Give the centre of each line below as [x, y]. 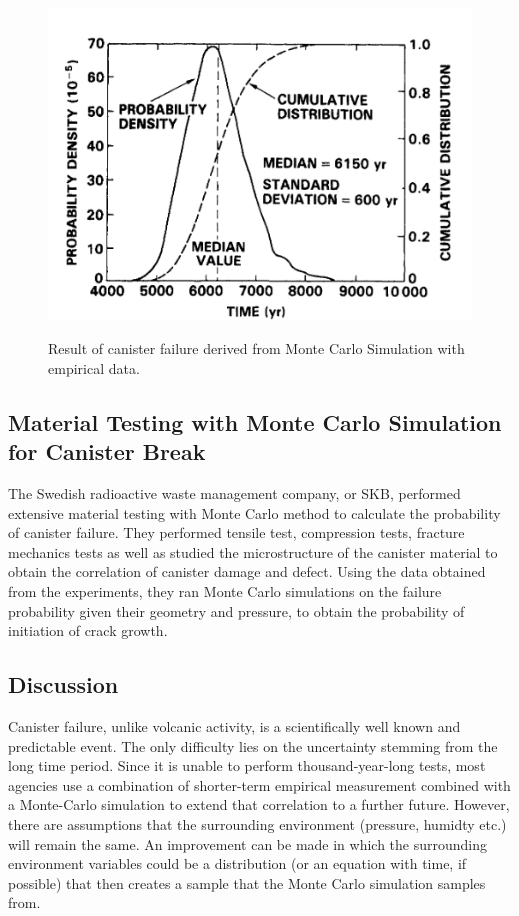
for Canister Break [107, 451]
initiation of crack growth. [88, 630]
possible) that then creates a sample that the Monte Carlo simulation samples [247, 882]
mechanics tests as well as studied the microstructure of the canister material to [253, 551]
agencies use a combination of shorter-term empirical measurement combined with [259, 784]
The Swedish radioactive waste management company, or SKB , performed [234, 493]
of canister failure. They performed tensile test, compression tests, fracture [236, 532]
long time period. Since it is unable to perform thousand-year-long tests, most [247, 765]
